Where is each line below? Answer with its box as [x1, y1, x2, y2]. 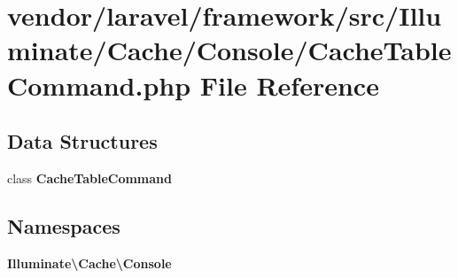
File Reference [199, 66, 379, 103]
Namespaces [7, 212, 120, 239]
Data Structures [7, 127, 158, 155]
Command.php [7, 66, 191, 103]
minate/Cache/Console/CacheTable [7, 32, 452, 68]
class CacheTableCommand [7, 168, 172, 187]
